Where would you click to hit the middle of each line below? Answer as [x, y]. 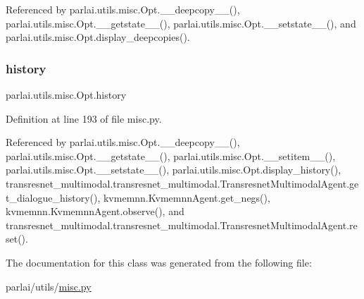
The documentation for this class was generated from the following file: [159, 262]
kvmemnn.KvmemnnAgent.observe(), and [95, 211]
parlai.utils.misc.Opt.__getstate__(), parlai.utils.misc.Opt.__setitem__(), [171, 155]
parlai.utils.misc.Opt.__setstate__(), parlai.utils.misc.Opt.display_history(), [174, 170]
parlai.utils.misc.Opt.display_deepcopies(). [98, 37]
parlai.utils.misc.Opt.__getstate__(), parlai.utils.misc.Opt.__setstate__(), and [181, 23]
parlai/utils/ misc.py [49, 286]
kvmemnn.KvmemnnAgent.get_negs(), [187, 197]
